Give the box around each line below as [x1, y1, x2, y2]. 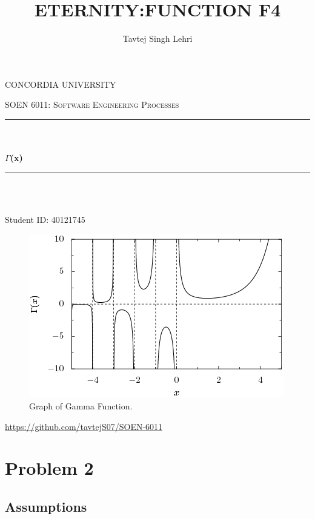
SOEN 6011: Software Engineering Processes [5, 98, 179, 111]
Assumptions [5, 497, 87, 516]
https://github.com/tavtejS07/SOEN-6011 [5, 420, 163, 432]
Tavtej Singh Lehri [122, 32, 193, 45]
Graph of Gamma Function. [29, 400, 133, 412]
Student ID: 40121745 [5, 213, 85, 225]
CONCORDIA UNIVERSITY [5, 78, 116, 90]
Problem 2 [5, 455, 94, 480]
